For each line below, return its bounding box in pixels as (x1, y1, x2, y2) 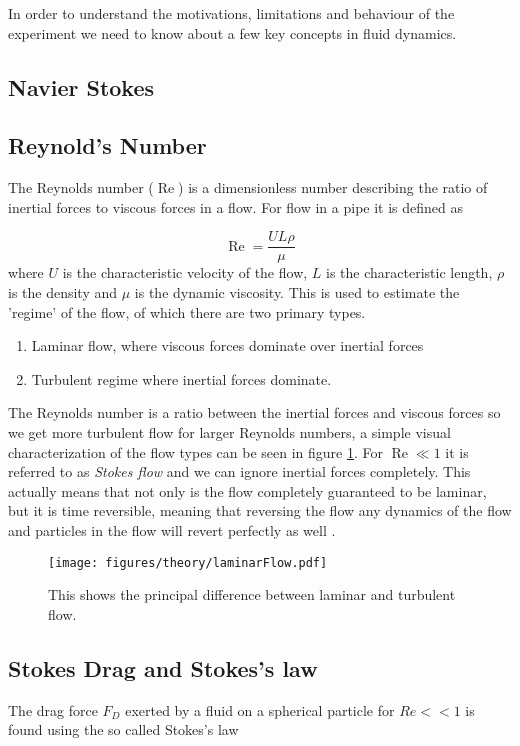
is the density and (8, 282, 118, 303)
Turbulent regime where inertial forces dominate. (31, 368, 332, 389)
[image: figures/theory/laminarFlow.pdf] (48, 555, 328, 570)
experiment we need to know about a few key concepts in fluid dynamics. (8, 22, 457, 43)
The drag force (8, 699, 98, 720)
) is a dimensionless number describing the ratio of (178, 177, 488, 198)
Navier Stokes (8, 71, 155, 102)
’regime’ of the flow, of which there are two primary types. (8, 301, 366, 322)
